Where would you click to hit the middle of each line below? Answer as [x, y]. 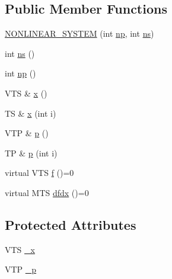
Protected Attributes [71, 224]
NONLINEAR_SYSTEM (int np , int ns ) [79, 33]
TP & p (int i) [31, 153]
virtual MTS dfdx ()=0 [47, 192]
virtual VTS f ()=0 [39, 173]
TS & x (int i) [31, 113]
